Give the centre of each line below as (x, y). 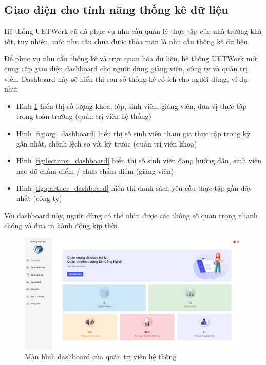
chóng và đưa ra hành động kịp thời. (62, 225)
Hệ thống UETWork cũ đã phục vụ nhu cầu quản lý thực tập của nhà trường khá (133, 31)
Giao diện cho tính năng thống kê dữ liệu (116, 10)
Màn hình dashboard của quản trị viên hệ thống (101, 356)
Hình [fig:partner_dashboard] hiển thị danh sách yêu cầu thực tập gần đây (134, 188)
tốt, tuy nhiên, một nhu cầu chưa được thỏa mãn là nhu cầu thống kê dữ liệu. (127, 41)
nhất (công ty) (39, 198)
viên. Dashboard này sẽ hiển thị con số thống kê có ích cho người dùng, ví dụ (126, 78)
